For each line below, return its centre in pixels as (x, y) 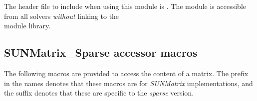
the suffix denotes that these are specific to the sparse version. (99, 93)
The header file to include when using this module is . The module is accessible (125, 6)
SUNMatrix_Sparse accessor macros (101, 52)
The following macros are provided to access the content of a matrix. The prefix (126, 73)
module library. (27, 26)
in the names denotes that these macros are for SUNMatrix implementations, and (128, 83)
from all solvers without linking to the (62, 16)
